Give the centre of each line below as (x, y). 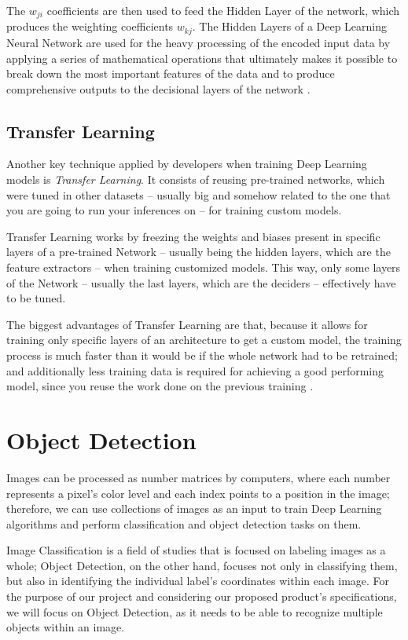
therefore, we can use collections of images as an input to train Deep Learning (194, 508)
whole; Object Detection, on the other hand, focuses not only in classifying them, (202, 565)
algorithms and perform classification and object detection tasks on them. (184, 523)
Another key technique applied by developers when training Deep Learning (187, 164)
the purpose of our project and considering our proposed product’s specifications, (202, 596)
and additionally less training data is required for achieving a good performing (195, 370)
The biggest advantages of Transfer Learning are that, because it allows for (187, 324)
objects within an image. (66, 627)
